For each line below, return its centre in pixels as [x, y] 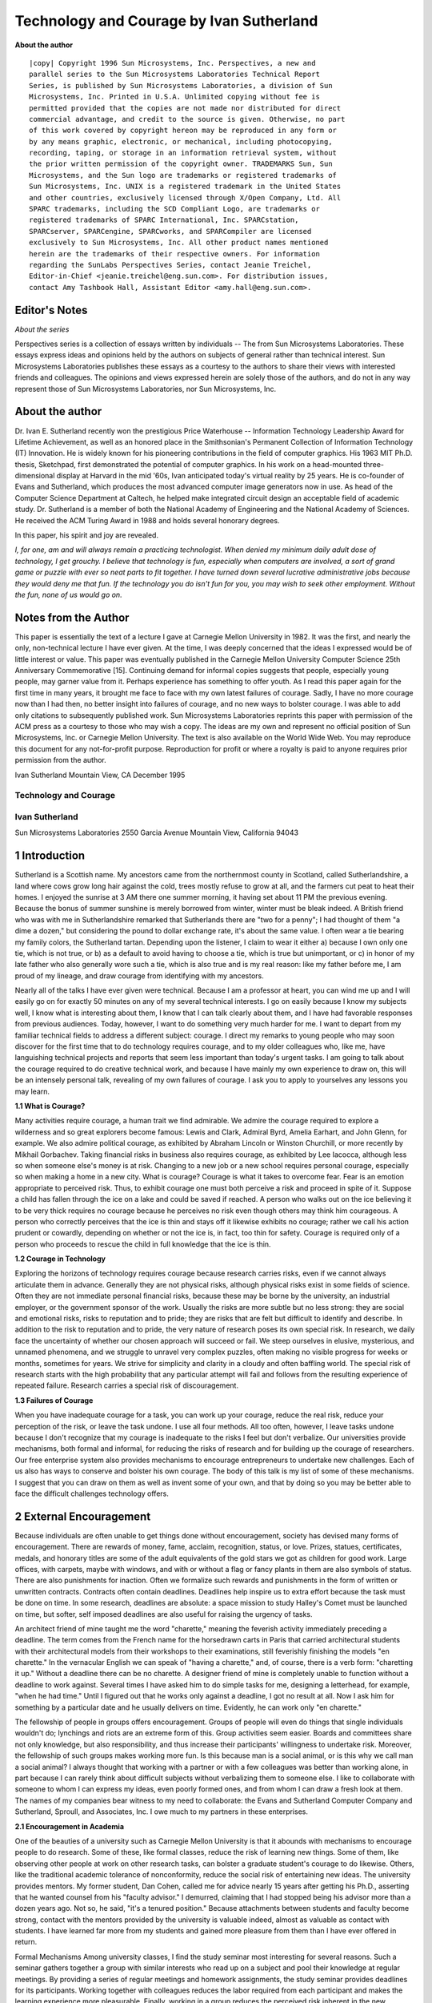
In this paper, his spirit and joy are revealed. [87, 535]
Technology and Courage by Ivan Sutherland [166, 21]
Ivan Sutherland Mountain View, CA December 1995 [100, 775]
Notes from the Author [72, 617]
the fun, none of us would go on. [69, 594]
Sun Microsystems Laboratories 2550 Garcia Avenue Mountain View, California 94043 [157, 832]
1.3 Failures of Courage [54, 1400]
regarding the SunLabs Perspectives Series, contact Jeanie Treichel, [170, 265]
